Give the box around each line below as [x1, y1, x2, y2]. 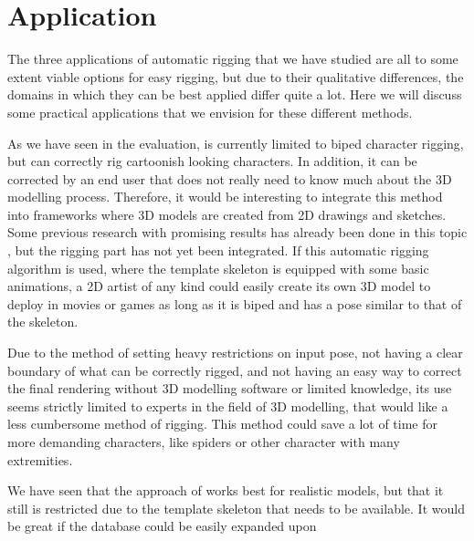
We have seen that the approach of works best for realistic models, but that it [7, 481, 444, 500]
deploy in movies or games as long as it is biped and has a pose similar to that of [7, 294, 462, 313]
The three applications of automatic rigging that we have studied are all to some [7, 49, 458, 68]
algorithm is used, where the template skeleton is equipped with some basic [7, 258, 429, 277]
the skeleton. [7, 312, 79, 331]
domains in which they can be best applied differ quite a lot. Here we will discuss [7, 85, 462, 104]
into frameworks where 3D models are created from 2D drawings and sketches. [7, 204, 447, 224]
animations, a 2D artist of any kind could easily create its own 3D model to [7, 276, 431, 296]
